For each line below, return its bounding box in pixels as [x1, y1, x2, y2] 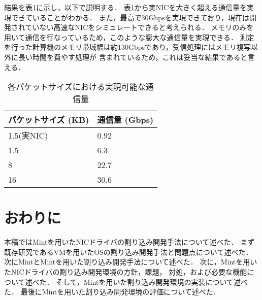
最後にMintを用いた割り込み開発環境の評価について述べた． [20, 286, 220, 297]
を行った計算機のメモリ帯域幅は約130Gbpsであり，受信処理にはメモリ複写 [4, 42, 251, 52]
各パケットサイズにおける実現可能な [8, 81, 146, 93]
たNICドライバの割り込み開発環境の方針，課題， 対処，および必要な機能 [4, 266, 247, 277]
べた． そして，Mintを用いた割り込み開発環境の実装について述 [32, 276, 241, 287]
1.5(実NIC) [8, 129, 48, 142]
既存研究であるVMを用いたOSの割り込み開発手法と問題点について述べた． [4, 246, 253, 257]
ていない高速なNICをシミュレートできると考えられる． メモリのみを [25, 22, 254, 32]
